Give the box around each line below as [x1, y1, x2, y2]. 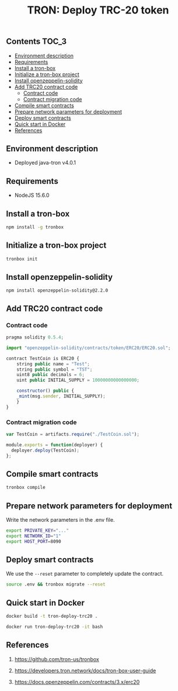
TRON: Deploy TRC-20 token [27, 4, 169, 17]
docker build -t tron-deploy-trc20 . [6, 613, 98, 620]
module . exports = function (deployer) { [6, 442, 103, 448]
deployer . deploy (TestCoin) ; [11, 447, 80, 453]
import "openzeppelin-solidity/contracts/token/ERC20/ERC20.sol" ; [6, 345, 171, 351]
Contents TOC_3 [6, 36, 67, 47]
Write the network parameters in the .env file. [6, 516, 115, 524]
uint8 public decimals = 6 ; [16, 372, 85, 378]
